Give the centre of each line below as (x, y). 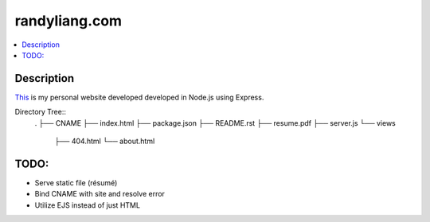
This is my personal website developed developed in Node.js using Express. (139, 97)
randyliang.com (68, 21)
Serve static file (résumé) (76, 182)
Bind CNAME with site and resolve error (100, 194)
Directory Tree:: (41, 112)
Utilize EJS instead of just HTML (88, 205)
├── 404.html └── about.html (105, 141)
